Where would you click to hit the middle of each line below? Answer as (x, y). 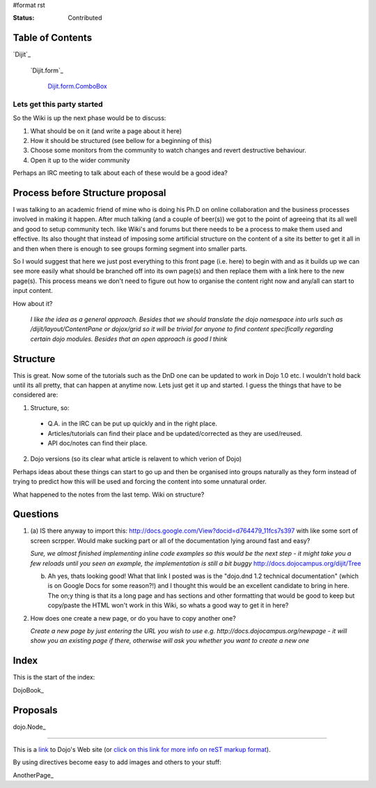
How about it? (33, 303)
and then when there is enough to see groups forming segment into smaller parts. (130, 248)
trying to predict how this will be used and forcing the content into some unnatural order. (140, 482)
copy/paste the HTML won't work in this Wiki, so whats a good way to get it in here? (168, 605)
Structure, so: (50, 407)
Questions (36, 514)
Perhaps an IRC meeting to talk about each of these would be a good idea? (120, 173)
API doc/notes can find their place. (97, 444)
